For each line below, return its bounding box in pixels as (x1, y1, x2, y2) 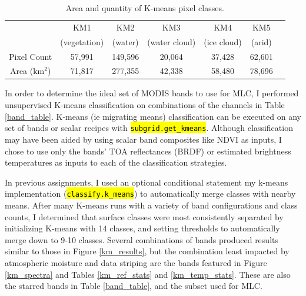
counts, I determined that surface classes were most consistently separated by (5, 210, 284, 223)
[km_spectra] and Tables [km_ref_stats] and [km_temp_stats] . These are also (5, 268, 291, 280)
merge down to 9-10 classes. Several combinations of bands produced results (5, 233, 278, 245)
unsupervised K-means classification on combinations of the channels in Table (5, 99, 285, 111)
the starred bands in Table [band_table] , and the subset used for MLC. (5, 280, 262, 292)
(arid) (251, 35, 272, 48)
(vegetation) (60, 35, 104, 48)
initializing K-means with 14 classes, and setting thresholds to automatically (5, 222, 280, 234)
